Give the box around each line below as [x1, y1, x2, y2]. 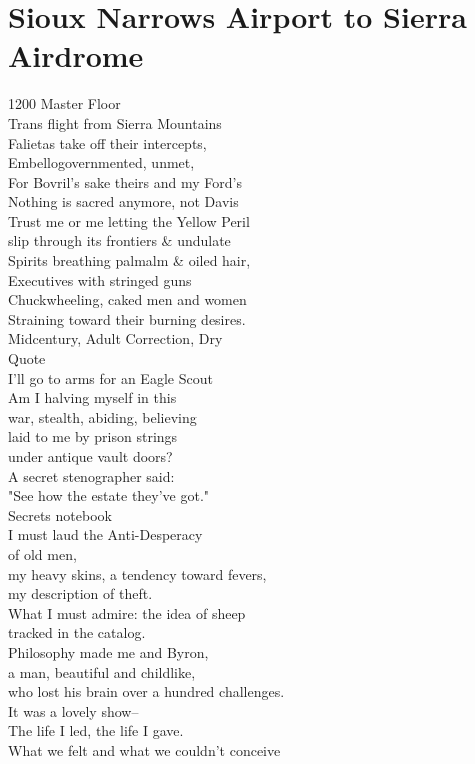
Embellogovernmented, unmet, [8, 152, 195, 173]
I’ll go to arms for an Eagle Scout [8, 367, 213, 388]
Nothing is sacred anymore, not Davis [8, 191, 239, 212]
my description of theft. [8, 583, 153, 604]
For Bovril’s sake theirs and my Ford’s [8, 171, 242, 192]
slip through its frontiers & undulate [8, 230, 231, 251]
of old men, [8, 543, 77, 564]
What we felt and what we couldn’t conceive [8, 739, 281, 760]
